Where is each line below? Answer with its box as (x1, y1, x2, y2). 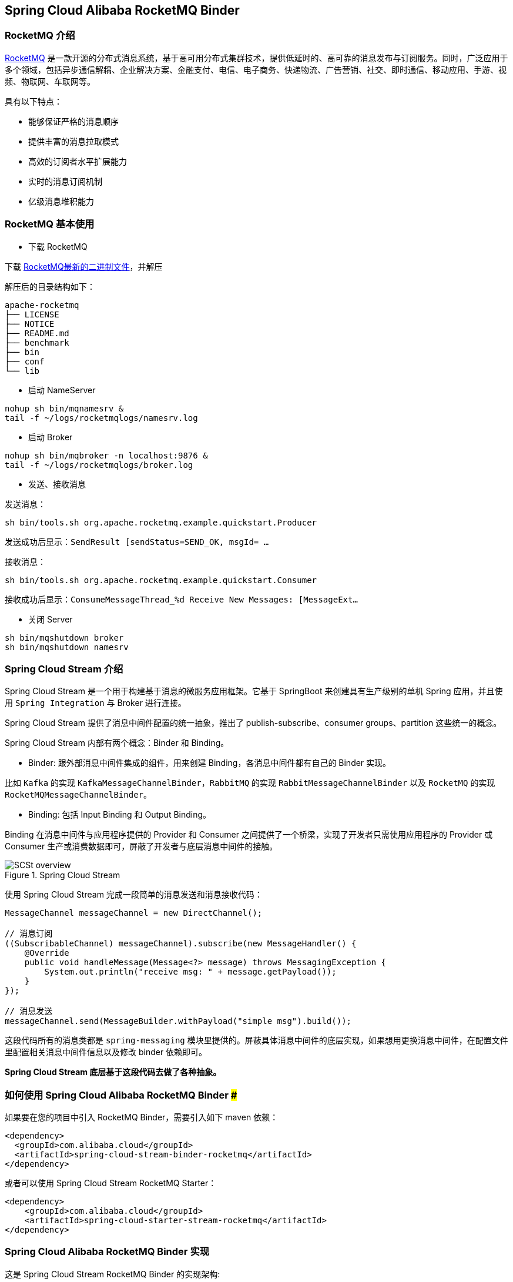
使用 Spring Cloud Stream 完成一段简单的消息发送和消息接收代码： (5, 889, 263, 900)
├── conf (5, 356, 45, 366)
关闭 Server (28, 614, 73, 624)
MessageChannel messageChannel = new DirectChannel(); (5, 908, 263, 918)
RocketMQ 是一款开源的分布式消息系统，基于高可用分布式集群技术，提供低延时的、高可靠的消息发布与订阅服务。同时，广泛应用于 (5, 52, 508, 63)
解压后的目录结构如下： (5, 281, 95, 292)
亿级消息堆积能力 (28, 196, 94, 206)
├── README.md (5, 328, 69, 338)
